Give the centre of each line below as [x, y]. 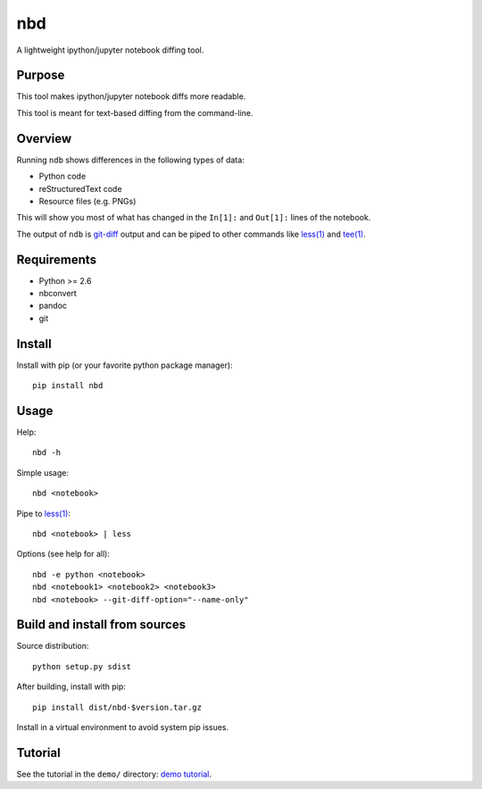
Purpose [41, 75]
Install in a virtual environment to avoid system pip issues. [123, 727]
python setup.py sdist [82, 666]
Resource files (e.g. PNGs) [87, 201]
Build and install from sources [101, 625]
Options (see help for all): [63, 554]
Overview [44, 138]
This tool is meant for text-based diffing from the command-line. [135, 112]
